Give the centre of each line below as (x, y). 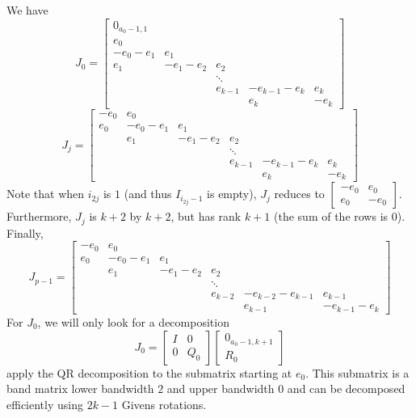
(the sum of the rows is (331, 216)
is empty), (232, 194)
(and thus (148, 194)
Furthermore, (39, 216)
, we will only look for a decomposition (133, 321)
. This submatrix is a (357, 372)
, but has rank (206, 216)
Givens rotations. (164, 404)
